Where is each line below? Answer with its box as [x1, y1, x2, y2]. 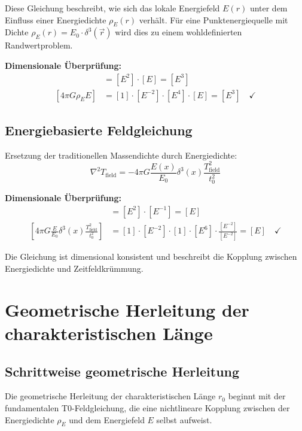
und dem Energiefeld [69, 413, 145, 426]
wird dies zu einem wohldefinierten [115, 26, 242, 38]
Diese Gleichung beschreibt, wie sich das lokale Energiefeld [5, 2, 220, 14]
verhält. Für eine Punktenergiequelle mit [139, 13, 288, 26]
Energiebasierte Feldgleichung [5, 121, 193, 139]
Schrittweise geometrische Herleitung [5, 362, 240, 380]
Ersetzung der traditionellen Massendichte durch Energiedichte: [5, 148, 237, 161]
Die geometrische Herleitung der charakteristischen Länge [5, 390, 216, 402]
